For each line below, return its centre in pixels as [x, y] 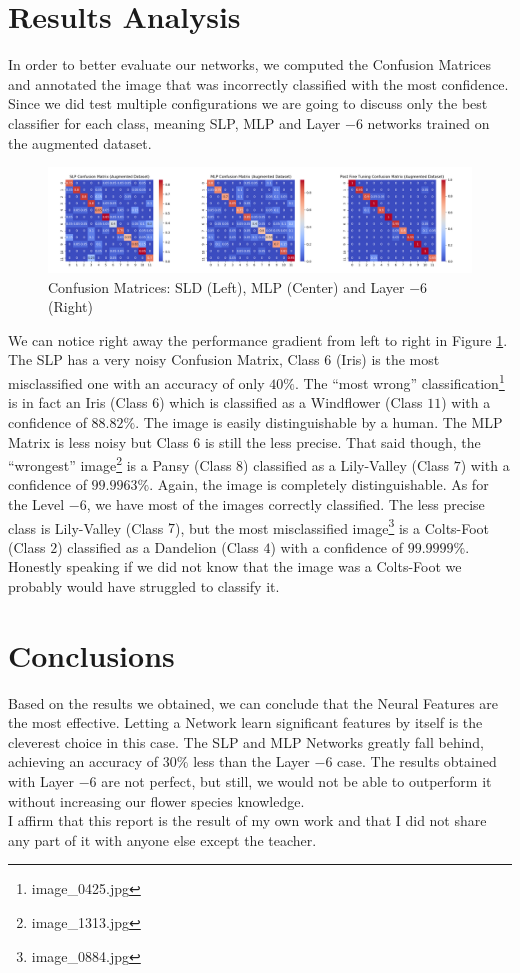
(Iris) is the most [387, 359]
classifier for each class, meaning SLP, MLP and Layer [174, 122]
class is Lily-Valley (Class [86, 527]
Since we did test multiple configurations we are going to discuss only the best [248, 103]
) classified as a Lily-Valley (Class [346, 464]
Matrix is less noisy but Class [98, 441]
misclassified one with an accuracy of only [136, 382]
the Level [36, 503]
